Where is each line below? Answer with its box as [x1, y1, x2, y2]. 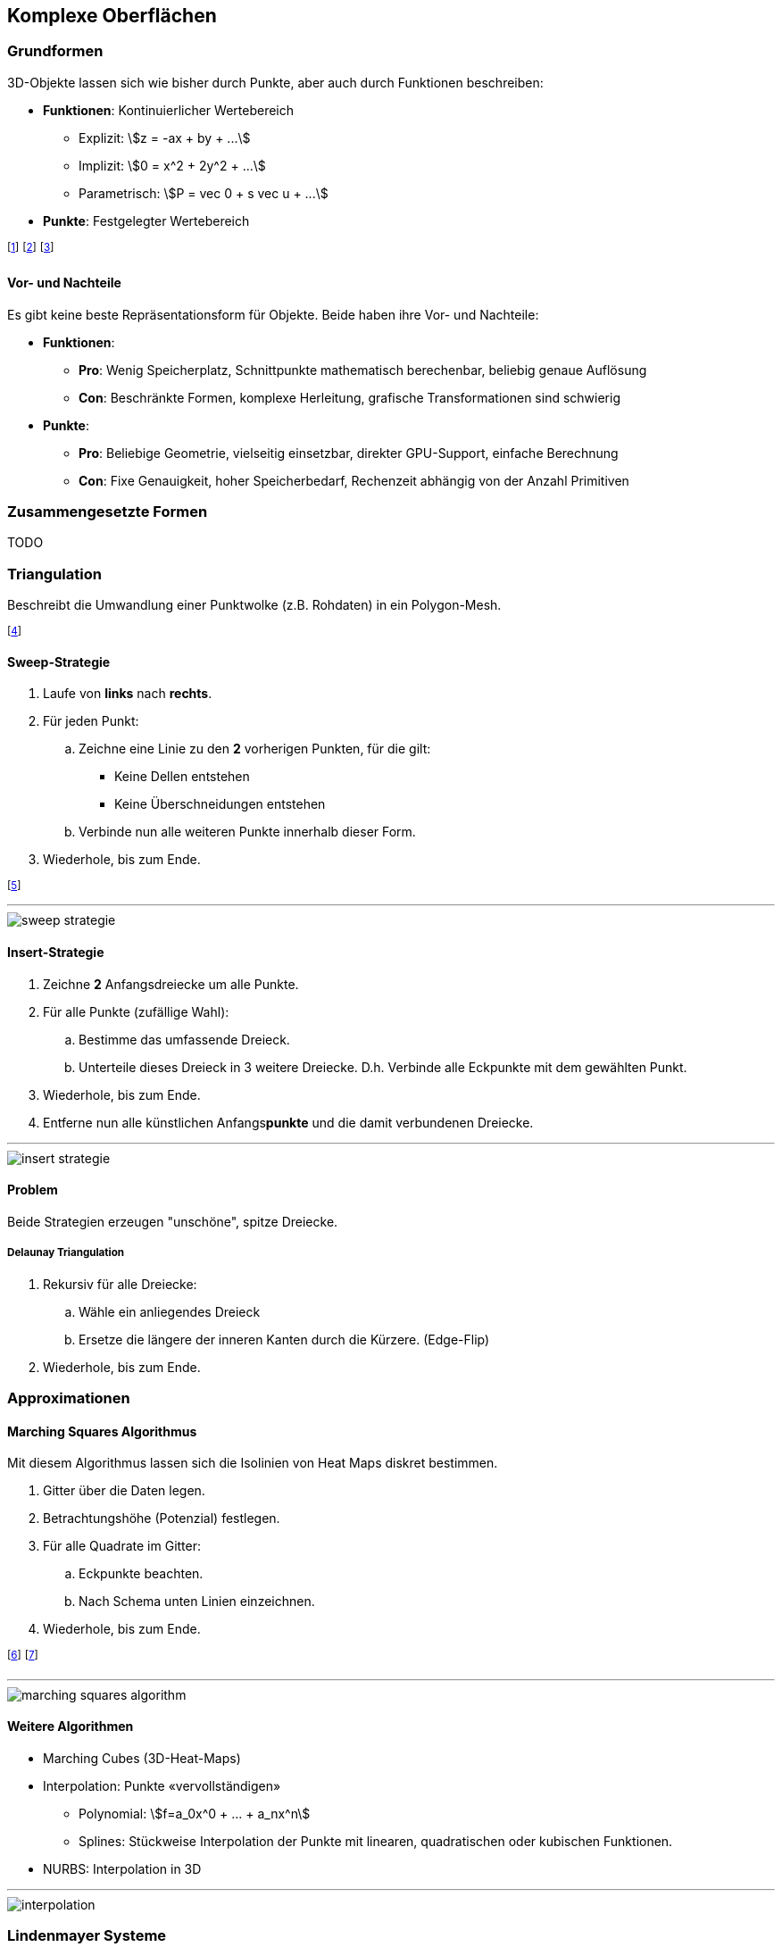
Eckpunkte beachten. [79, 1566, 204, 1582]
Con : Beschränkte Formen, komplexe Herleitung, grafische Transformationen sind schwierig [79, 389, 620, 405]
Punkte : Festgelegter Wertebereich [43, 212, 250, 229]
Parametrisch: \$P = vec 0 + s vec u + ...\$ [79, 185, 329, 201]
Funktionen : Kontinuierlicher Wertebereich [43, 102, 294, 118]
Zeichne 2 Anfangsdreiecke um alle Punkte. [43, 976, 299, 992]
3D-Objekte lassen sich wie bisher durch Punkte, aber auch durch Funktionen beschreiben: [7, 74, 544, 90]
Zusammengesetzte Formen [7, 503, 208, 521]
